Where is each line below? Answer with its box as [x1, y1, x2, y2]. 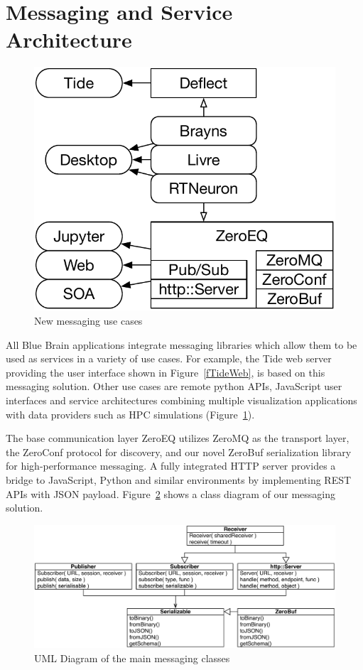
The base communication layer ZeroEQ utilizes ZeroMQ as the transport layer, [6, 431, 350, 445]
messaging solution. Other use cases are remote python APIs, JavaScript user [6, 379, 342, 394]
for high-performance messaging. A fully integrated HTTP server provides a [6, 458, 336, 473]
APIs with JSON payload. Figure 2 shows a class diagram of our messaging [6, 486, 336, 501]
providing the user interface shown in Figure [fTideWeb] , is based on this [6, 364, 325, 379]
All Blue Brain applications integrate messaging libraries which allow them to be [6, 337, 357, 352]
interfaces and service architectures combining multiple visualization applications [6, 392, 357, 407]
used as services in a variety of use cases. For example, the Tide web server [6, 351, 332, 366]
